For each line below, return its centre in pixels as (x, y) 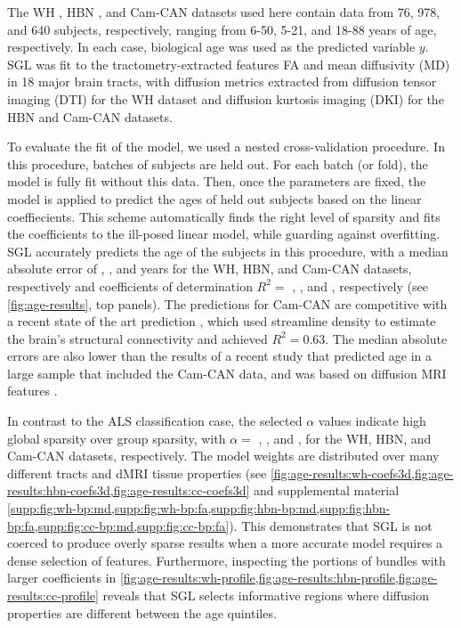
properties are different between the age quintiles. (142, 612)
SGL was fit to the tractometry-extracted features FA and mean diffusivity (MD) (229, 64)
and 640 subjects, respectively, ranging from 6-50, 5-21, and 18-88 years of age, (222, 29)
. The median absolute (386, 338)
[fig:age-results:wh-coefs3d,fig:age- (362, 473)
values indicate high (372, 421)
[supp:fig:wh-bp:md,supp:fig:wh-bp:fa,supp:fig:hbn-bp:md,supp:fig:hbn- (199, 508)
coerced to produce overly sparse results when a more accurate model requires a (225, 543)
